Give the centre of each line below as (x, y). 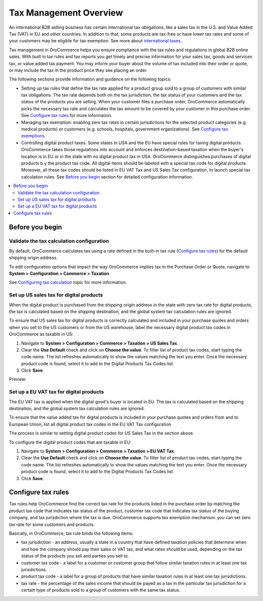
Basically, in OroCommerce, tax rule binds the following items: (71, 533)
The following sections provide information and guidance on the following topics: (90, 79)
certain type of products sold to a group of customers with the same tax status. (101, 590)
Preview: (18, 379)
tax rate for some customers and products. (52, 524)
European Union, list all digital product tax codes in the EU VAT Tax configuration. (91, 424)
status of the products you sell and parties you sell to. (75, 556)
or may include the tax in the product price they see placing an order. (78, 70)
